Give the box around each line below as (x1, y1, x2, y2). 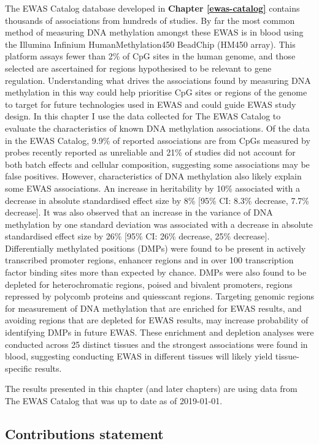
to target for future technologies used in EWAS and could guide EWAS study (5, 97, 296, 110)
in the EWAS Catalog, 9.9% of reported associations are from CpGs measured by (5, 134, 310, 146)
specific (5, 361, 33, 374)
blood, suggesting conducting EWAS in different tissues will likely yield (5, 350, 273, 363)
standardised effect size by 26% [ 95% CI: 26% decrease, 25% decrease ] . (5, 230, 270, 243)
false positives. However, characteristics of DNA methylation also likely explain (5, 170, 302, 182)
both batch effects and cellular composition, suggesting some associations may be (5, 157, 310, 170)
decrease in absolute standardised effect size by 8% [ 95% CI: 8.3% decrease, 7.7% (5, 194, 309, 206)
